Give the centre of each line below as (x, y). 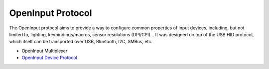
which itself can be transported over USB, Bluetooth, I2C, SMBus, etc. (81, 42)
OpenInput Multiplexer (45, 51)
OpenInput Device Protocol (49, 58)
